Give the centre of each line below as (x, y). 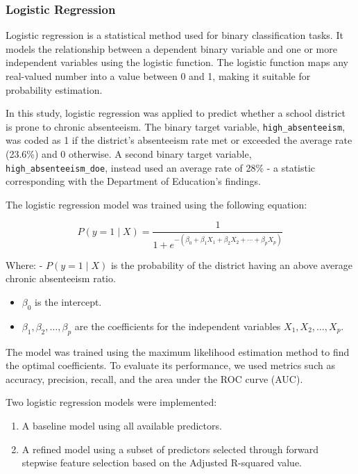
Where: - (24, 264)
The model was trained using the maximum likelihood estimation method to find (178, 351)
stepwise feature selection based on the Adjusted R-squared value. (162, 463)
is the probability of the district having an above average (231, 264)
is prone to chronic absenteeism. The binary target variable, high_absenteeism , (176, 126)
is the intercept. (68, 302)
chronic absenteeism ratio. (61, 278)
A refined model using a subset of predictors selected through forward (170, 449)
